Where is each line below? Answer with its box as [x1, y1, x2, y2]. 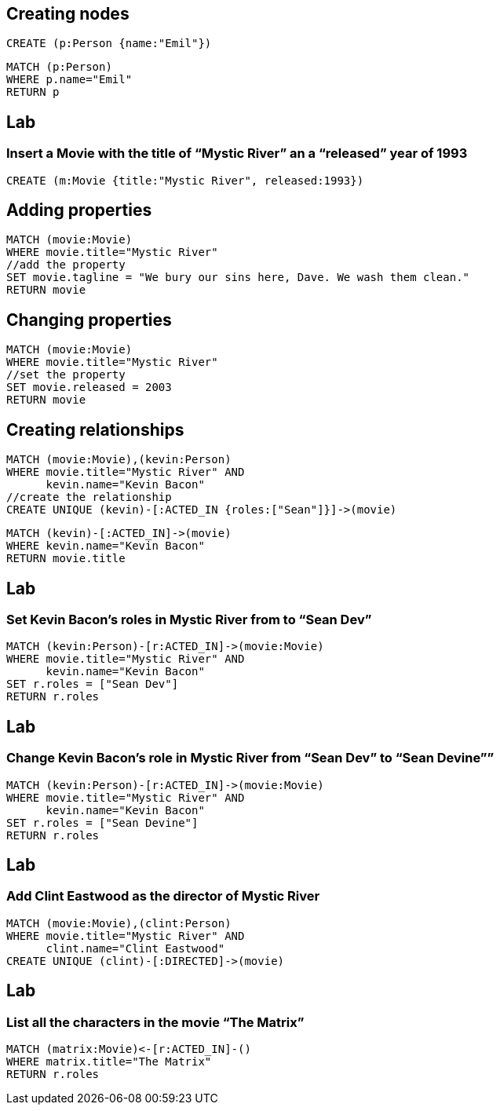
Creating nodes [6, 4, 130, 24]
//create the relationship [6, 491, 172, 504]
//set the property [6, 368, 126, 382]
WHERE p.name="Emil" [6, 73, 133, 86]
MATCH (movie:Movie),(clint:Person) [6, 916, 232, 930]
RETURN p [6, 86, 60, 99]
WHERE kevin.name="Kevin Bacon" [6, 539, 205, 553]
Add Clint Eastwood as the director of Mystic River [6, 888, 320, 905]
